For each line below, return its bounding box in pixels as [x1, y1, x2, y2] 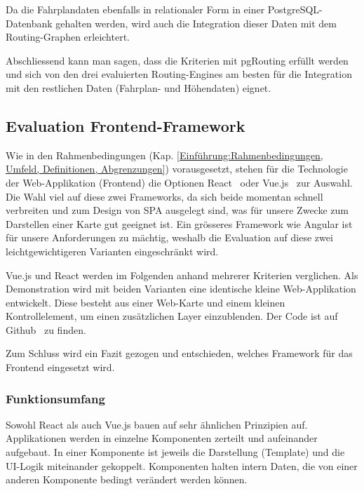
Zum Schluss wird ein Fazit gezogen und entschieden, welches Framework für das [6, 346, 353, 361]
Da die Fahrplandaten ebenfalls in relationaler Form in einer [6, 2, 265, 16]
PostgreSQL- [267, 2, 323, 16]
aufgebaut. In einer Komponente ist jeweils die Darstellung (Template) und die [6, 445, 345, 459]
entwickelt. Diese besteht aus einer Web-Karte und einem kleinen [6, 295, 285, 309]
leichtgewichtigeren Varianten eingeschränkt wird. [6, 243, 219, 258]
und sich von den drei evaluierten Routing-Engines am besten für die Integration [6, 67, 352, 81]
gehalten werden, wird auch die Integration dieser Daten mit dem [55, 15, 337, 30]
